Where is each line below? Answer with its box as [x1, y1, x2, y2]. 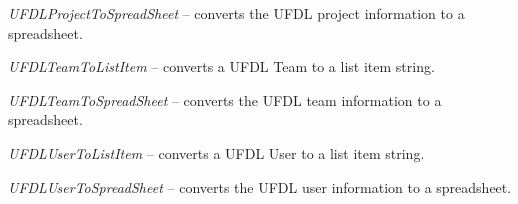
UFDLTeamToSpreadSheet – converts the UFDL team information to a [8, 89, 442, 110]
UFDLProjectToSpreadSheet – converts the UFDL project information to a [8, 3, 465, 23]
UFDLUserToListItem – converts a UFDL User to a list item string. [8, 142, 425, 163]
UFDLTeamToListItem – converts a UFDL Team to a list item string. [8, 56, 435, 77]
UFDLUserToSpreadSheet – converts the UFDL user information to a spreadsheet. [8, 176, 512, 197]
